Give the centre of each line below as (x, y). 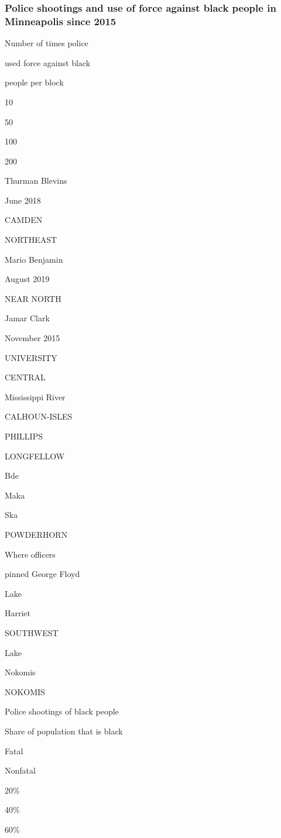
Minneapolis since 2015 (61, 21)
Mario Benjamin (34, 259)
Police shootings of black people (62, 711)
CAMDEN (24, 220)
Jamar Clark (27, 318)
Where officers (30, 554)
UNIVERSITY (31, 357)
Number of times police (47, 43)
